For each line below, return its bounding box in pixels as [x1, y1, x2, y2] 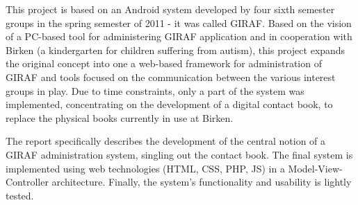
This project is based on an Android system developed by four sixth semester [6, 2, 335, 16]
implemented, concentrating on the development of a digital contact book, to [6, 97, 333, 112]
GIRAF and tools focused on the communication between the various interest [6, 69, 336, 84]
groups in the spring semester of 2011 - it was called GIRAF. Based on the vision [6, 15, 352, 30]
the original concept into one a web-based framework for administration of [6, 56, 322, 71]
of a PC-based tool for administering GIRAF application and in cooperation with [6, 29, 352, 44]
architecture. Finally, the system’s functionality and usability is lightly [51, 175, 352, 189]
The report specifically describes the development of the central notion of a [6, 134, 326, 148]
